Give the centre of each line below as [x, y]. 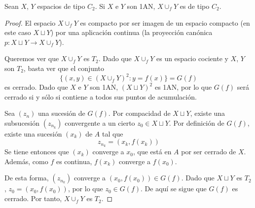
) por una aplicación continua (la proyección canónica [131, 32]
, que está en [152, 152]
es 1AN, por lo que [183, 87]
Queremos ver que [32, 58]
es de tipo [195, 6]
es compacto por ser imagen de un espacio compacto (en [165, 22]
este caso [18, 32]
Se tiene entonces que [37, 152]
